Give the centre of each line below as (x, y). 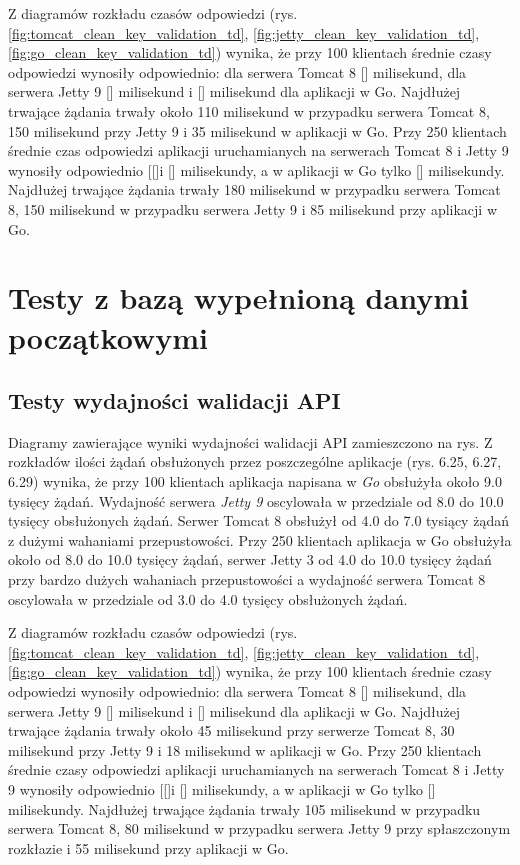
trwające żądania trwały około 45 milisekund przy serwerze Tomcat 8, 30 (231, 730)
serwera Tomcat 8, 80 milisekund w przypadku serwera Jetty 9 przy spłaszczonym (259, 828)
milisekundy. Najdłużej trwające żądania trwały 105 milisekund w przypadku (244, 808)
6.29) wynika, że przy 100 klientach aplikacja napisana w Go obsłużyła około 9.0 (255, 481)
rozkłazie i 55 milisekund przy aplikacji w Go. (148, 847)
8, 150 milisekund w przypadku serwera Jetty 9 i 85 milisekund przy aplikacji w (253, 208)
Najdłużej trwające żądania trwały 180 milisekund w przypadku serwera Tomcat (254, 189)
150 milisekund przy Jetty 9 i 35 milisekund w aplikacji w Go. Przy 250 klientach (257, 130)
